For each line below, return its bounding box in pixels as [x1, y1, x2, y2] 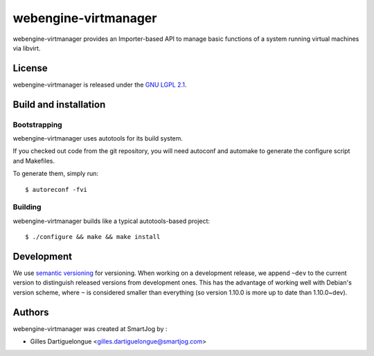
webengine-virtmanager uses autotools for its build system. [12, 134, 184, 142]
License [12, 62, 48, 74]
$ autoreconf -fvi [25, 186, 88, 193]
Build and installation [12, 98, 106, 110]
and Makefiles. [12, 157, 55, 165]
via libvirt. [12, 44, 41, 52]
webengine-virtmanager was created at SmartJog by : [12, 324, 168, 332]
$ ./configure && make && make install [25, 233, 161, 241]
